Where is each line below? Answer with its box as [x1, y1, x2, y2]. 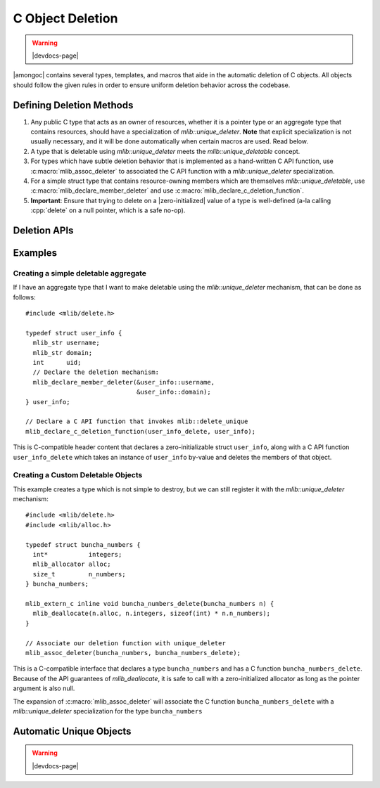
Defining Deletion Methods [13, 99, 134, 111]
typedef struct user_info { [25, 329, 122, 337]
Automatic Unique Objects [13, 725, 132, 737]
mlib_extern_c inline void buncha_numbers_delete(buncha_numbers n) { [25, 600, 274, 607]
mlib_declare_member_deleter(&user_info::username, [32, 378, 215, 386]
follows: [13, 292, 36, 302]
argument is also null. [13, 684, 75, 692]
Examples [13, 247, 58, 259]
